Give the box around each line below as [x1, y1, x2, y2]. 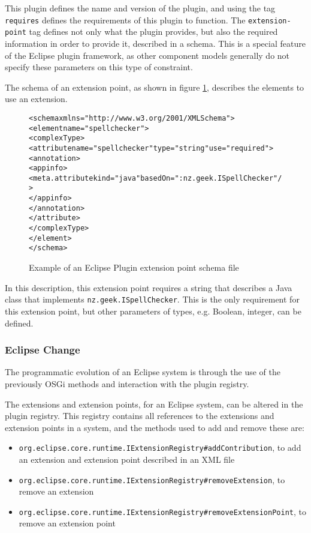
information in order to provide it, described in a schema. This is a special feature [5, 37, 306, 49]
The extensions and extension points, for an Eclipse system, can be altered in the [5, 397, 303, 410]
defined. [5, 316, 34, 329]
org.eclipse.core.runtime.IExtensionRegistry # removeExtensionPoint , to [19, 505, 306, 517]
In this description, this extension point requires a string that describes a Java [5, 281, 292, 294]
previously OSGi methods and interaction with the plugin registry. [5, 377, 249, 390]
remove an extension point [19, 517, 116, 529]
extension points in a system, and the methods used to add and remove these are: [5, 421, 304, 433]
